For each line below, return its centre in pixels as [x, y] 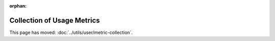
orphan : [18, 6]
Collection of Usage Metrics [55, 20]
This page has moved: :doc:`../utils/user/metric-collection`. [71, 32]
